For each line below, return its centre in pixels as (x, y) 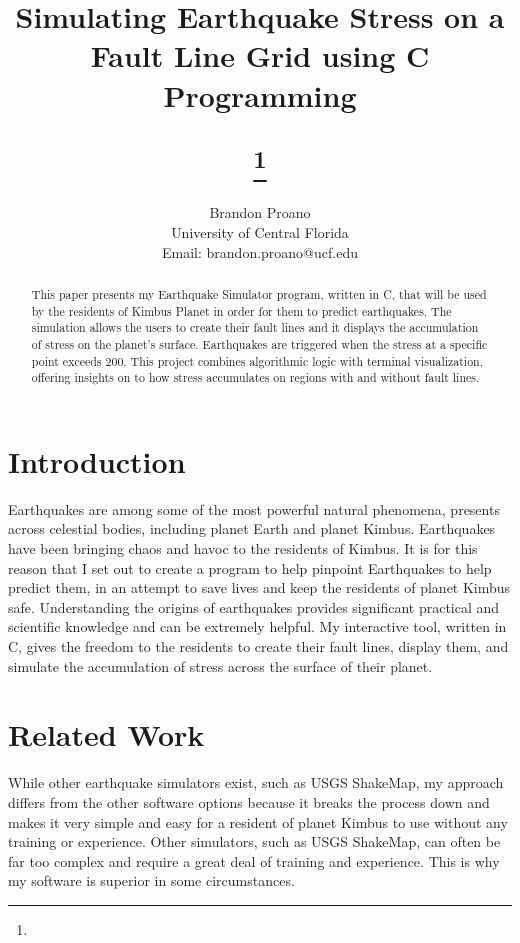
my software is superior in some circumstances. (151, 880)
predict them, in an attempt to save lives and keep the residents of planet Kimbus (259, 587)
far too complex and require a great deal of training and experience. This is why (254, 860)
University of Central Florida (260, 232)
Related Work (106, 734)
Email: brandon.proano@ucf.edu (260, 251)
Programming (260, 94)
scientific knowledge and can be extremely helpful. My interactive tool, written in (257, 626)
